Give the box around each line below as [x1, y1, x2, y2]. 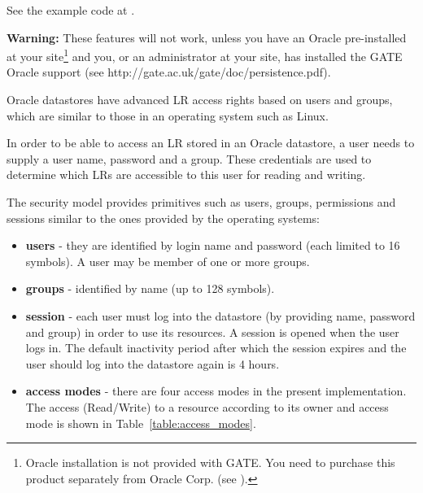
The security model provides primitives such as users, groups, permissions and [7, 194, 396, 210]
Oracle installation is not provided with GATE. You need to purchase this [25, 454, 395, 471]
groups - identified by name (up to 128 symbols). [25, 280, 275, 297]
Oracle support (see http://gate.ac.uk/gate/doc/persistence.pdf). [7, 63, 331, 81]
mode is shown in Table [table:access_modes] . [25, 414, 256, 431]
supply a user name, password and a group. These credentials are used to [7, 150, 372, 167]
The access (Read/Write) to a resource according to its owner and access [25, 398, 389, 415]
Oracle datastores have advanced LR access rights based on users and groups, [7, 91, 393, 108]
